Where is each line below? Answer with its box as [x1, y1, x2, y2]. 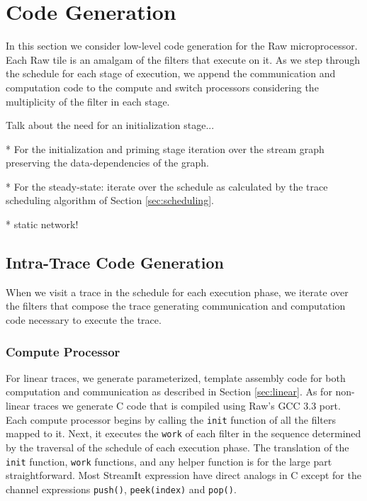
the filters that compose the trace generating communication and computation [6, 298, 346, 313]
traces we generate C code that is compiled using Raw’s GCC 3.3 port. [33, 398, 341, 413]
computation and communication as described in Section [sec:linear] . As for [6, 384, 332, 399]
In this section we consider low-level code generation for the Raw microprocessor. [6, 38, 358, 53]
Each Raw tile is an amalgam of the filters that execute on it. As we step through [6, 52, 361, 67]
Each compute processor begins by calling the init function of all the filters [6, 412, 336, 427]
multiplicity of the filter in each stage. [6, 94, 170, 108]
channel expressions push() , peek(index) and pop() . [6, 481, 237, 496]
